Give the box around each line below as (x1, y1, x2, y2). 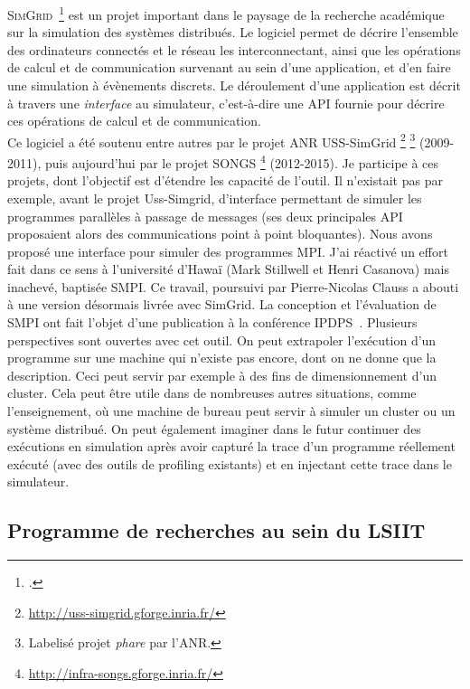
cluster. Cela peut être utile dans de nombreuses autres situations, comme (7, 383, 417, 402)
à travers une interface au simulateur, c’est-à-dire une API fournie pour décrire (7, 93, 445, 112)
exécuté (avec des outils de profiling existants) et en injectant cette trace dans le (7, 454, 452, 473)
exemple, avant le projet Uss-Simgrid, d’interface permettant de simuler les (7, 188, 422, 207)
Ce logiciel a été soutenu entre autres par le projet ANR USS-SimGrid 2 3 (7, 129, 416, 151)
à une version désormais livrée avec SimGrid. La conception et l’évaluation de (7, 295, 437, 314)
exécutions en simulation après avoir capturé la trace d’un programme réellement (7, 437, 456, 456)
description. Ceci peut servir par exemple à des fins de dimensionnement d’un (7, 365, 437, 384)
